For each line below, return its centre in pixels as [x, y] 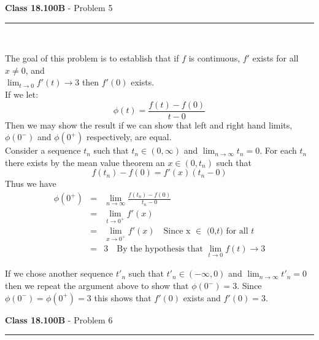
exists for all [275, 58]
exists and [202, 297]
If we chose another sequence [59, 273]
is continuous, [214, 58]
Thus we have [31, 184]
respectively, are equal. [129, 137]
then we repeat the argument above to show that [97, 286]
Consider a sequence [43, 150]
